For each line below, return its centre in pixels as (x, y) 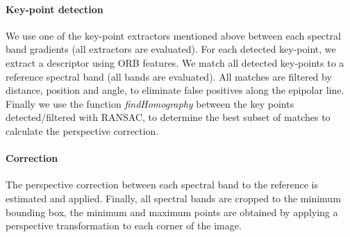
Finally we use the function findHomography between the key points (150, 103)
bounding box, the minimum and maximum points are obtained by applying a (172, 212)
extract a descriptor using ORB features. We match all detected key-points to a (175, 62)
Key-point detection (55, 9)
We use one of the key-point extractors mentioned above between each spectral (173, 35)
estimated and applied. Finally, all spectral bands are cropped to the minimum (173, 198)
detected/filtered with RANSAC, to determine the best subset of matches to (168, 117)
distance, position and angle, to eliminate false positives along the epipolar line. (175, 90)
